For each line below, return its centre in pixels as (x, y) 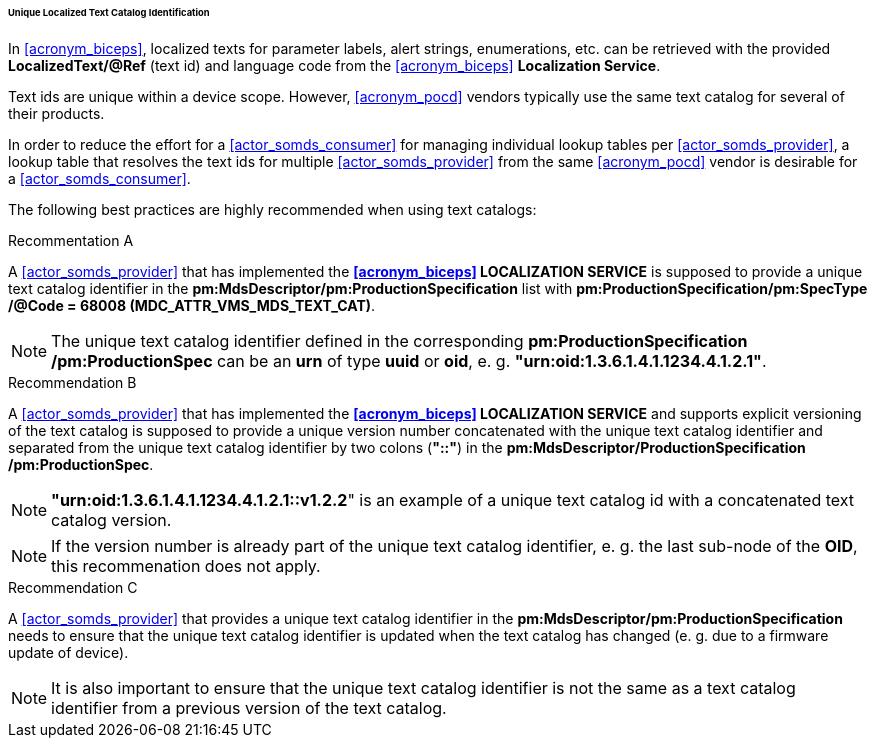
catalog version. (111, 519)
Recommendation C (73, 587)
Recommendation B (72, 382)
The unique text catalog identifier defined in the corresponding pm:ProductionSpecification (399, 340)
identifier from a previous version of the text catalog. (249, 707)
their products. (56, 113)
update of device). (68, 652)
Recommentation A (71, 240)
